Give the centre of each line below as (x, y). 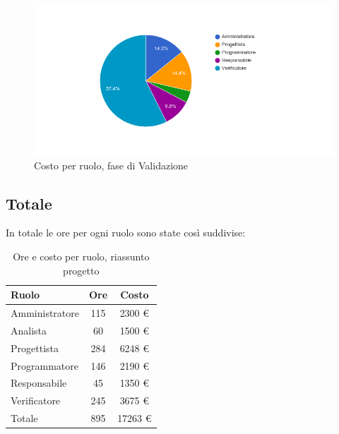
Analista (29, 330)
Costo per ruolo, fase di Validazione (111, 165)
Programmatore (44, 365)
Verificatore (36, 400)
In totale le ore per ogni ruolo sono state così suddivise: (126, 233)
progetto (81, 270)
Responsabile (39, 383)
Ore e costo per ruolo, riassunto (81, 256)
